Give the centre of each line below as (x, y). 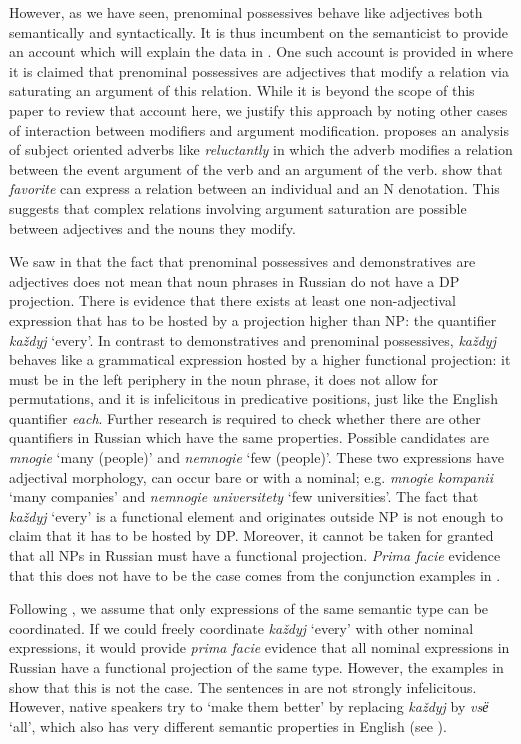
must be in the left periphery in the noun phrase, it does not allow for (223, 378)
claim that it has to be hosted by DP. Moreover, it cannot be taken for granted (251, 535)
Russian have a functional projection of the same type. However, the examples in (256, 667)
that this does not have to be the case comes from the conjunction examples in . (255, 574)
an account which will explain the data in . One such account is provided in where (261, 51)
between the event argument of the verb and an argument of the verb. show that (256, 168)
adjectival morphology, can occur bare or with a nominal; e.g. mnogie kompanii (251, 476)
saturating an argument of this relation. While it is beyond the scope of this (242, 90)
